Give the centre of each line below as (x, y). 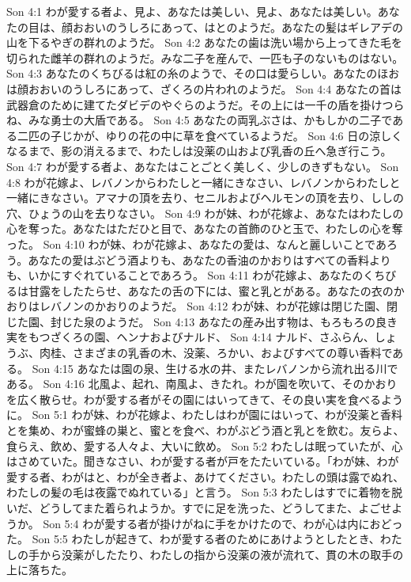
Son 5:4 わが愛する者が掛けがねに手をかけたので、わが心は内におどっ (223, 523)
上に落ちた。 (40, 570)
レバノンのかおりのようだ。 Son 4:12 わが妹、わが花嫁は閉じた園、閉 (219, 306)
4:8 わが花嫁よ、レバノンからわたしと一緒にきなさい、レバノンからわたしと (204, 182)
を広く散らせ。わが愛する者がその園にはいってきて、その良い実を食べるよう (205, 399)
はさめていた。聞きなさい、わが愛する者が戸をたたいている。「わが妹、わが (203, 461)
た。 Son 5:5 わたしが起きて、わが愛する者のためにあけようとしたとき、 (193, 539)
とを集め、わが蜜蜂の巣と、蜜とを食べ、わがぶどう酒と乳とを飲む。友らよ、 (205, 430)
